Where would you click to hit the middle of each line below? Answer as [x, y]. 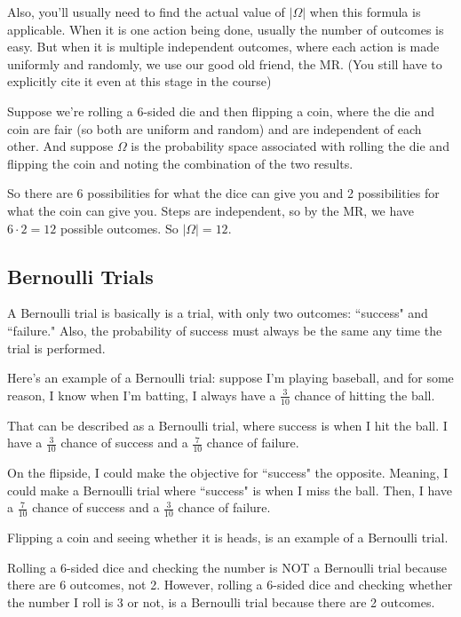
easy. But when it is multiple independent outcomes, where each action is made [223, 47]
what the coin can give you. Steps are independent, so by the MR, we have [211, 210]
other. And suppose [60, 146]
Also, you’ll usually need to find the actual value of [146, 12]
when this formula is [365, 12]
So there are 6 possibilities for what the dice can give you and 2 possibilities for [223, 193]
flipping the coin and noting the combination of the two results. [180, 163]
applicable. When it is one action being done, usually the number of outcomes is [226, 29]
